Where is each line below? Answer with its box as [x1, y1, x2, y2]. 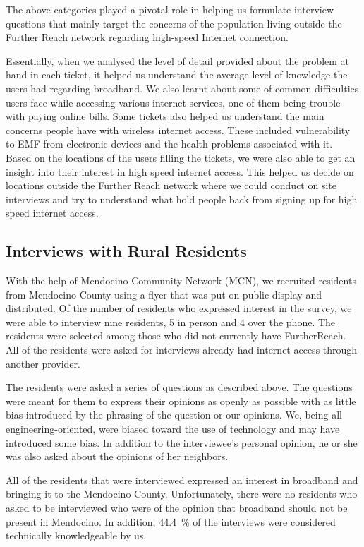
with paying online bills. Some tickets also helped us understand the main [6, 109, 324, 124]
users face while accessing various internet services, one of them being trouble [6, 95, 341, 109]
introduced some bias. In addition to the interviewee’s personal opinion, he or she [6, 435, 358, 450]
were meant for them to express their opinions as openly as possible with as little [6, 393, 356, 408]
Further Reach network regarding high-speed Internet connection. [6, 30, 289, 44]
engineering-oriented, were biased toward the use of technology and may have [6, 421, 340, 436]
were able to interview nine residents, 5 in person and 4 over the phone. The [6, 314, 336, 329]
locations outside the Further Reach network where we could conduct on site [6, 178, 336, 193]
